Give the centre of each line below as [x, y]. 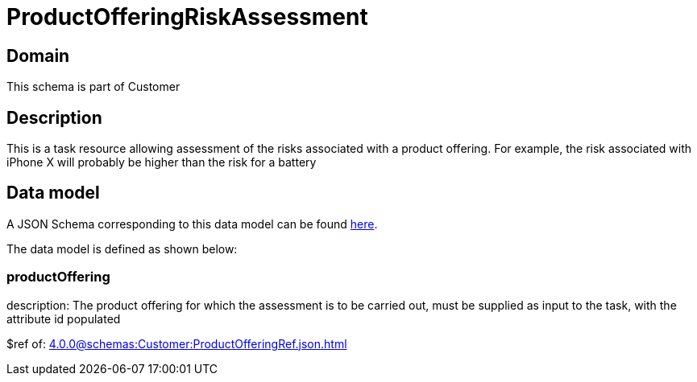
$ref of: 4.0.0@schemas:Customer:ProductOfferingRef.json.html [177, 343]
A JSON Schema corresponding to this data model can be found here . [192, 224]
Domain [38, 55]
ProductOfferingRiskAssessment [187, 17]
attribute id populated [64, 318]
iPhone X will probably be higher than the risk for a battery [162, 162]
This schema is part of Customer [93, 87]
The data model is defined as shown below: [122, 249]
